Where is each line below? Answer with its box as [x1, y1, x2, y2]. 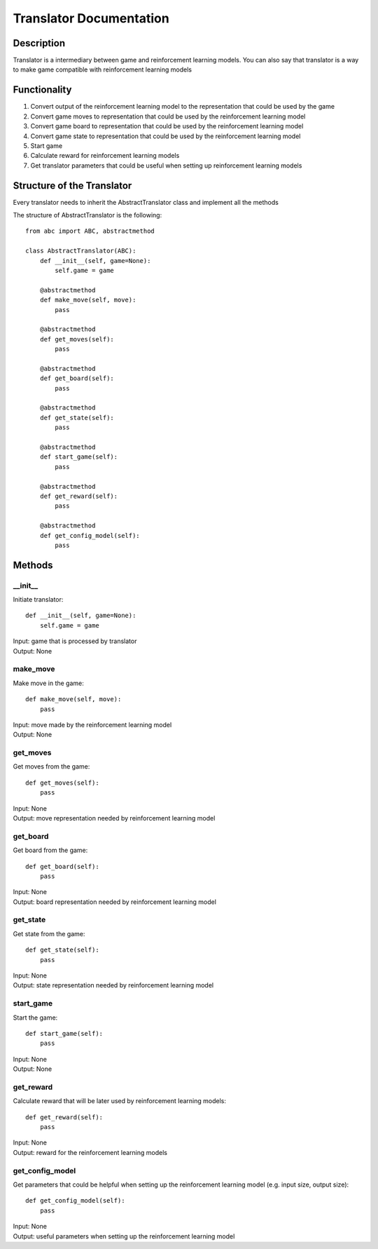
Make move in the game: [13, 679, 84, 687]
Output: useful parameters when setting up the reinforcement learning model [13, 1231, 235, 1241]
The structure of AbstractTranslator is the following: [13, 211, 162, 219]
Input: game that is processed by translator [13, 637, 137, 645]
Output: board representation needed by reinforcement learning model [13, 898, 217, 906]
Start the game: [13, 1013, 58, 1022]
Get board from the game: [13, 846, 88, 855]
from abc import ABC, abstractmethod [25, 227, 155, 235]
